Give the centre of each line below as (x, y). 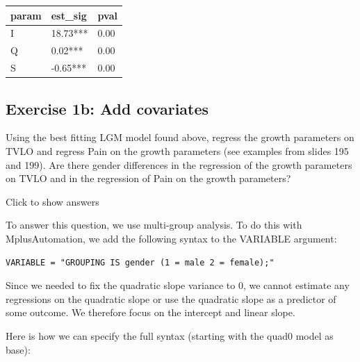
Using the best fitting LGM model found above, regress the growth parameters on (180, 137)
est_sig (69, 15)
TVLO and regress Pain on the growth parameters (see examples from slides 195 (177, 150)
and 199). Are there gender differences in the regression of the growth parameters (179, 164)
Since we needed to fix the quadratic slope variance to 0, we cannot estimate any (178, 285)
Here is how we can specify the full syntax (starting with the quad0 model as (170, 335)
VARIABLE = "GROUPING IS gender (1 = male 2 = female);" (140, 263)
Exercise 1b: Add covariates (107, 108)
